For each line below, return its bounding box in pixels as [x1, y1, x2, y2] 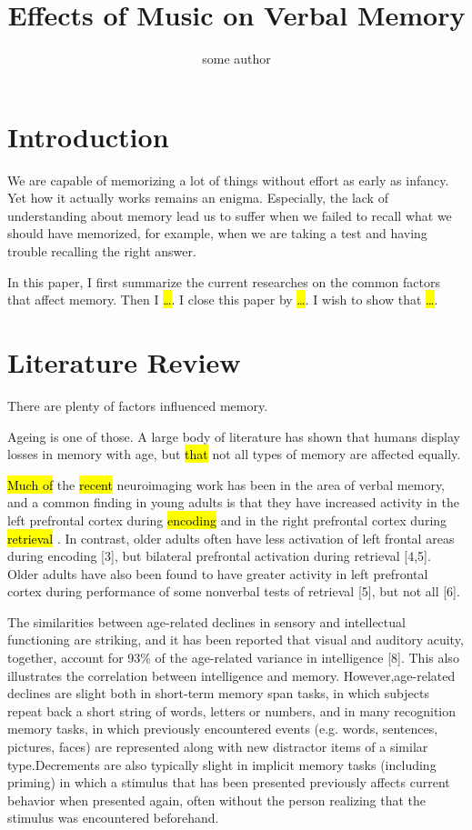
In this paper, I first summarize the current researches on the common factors [7, 272, 440, 291]
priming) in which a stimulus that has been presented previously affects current [7, 773, 450, 792]
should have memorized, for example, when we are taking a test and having [7, 224, 427, 243]
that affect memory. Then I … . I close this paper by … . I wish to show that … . [7, 290, 438, 309]
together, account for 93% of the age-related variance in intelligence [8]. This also [7, 648, 459, 667]
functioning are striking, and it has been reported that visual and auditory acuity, [7, 630, 464, 649]
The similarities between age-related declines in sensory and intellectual [7, 612, 406, 631]
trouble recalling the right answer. [7, 242, 196, 261]
